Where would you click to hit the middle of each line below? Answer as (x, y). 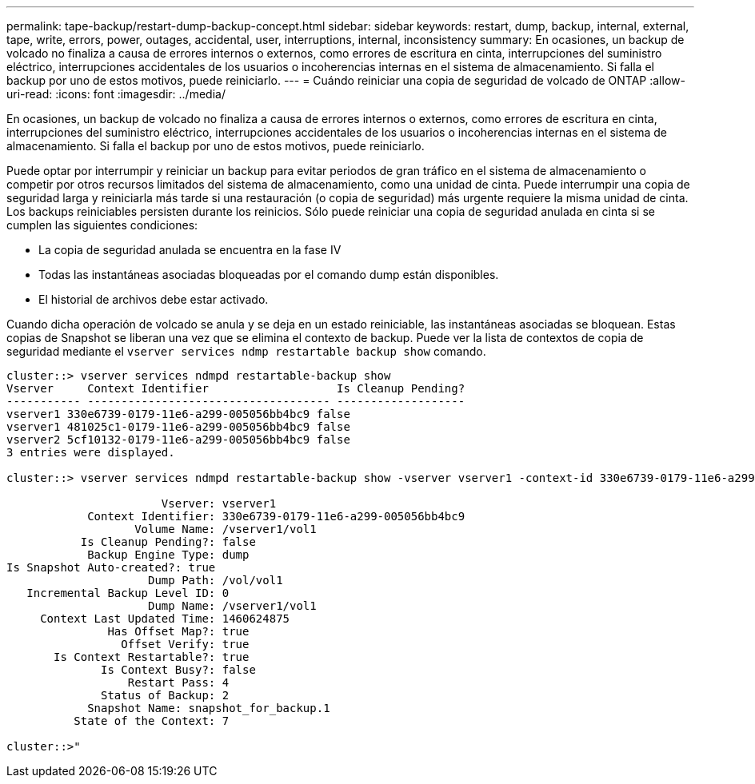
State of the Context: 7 (152, 721)
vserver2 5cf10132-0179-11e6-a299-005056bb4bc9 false (178, 440)
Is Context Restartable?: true (152, 657)
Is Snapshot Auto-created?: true (111, 567)
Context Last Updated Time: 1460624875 (165, 619)
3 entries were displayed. (91, 452)
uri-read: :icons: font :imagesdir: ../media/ (116, 94)
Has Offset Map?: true (178, 631)
